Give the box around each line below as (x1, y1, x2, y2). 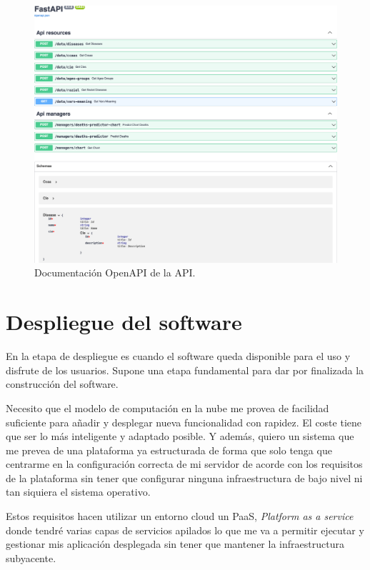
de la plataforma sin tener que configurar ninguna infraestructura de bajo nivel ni (6, 470, 363, 485)
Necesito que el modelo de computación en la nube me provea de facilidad (6, 400, 329, 415)
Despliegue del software (6, 307, 242, 336)
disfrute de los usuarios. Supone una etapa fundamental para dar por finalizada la (6, 362, 364, 377)
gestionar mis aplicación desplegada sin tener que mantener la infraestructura (6, 536, 344, 551)
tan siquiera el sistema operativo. (6, 484, 151, 499)
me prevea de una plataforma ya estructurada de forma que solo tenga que (6, 442, 332, 457)
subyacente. (6, 550, 56, 565)
